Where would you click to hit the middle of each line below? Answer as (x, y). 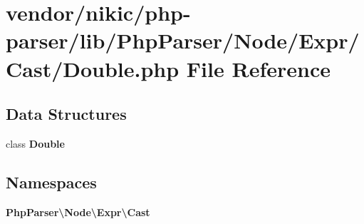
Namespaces (51, 182)
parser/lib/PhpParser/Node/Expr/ (183, 40)
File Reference (258, 68)
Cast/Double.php (93, 68)
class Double (35, 143)
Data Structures (66, 114)
